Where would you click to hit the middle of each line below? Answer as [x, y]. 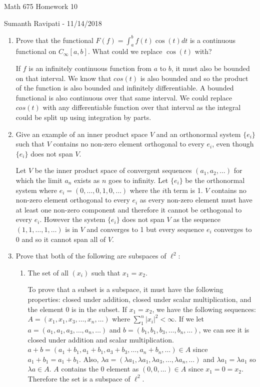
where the [145, 190]
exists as [87, 180]
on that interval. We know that [63, 78]
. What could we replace [125, 51]
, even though [233, 144]
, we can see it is [224, 329]
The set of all [48, 272]
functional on [36, 51]
